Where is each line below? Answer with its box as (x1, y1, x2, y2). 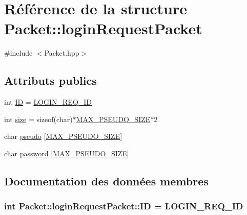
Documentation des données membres (4, 173, 209, 188)
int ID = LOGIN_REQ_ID (4, 97, 92, 107)
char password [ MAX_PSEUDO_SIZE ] (4, 148, 129, 158)
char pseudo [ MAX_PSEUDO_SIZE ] (4, 131, 122, 141)
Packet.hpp (44, 47, 79, 58)
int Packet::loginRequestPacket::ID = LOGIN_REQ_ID (4, 200, 243, 212)
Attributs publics (4, 73, 97, 88)
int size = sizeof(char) (4, 113, 73, 124)
